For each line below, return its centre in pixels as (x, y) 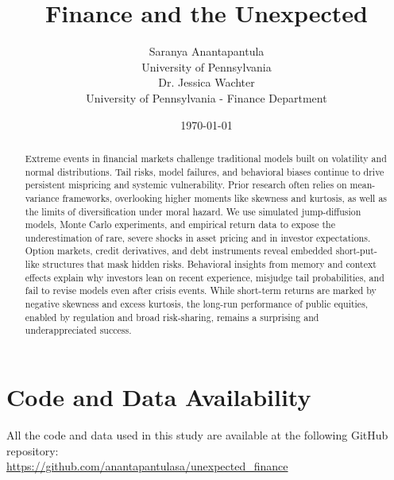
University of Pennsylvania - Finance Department (207, 97)
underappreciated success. (78, 330)
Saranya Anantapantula (207, 51)
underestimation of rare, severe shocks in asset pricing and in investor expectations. (198, 237)
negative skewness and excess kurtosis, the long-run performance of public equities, (197, 304)
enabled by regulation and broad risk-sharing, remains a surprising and (172, 317)
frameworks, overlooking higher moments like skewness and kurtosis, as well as (225, 197)
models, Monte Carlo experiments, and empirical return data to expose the (180, 225)
